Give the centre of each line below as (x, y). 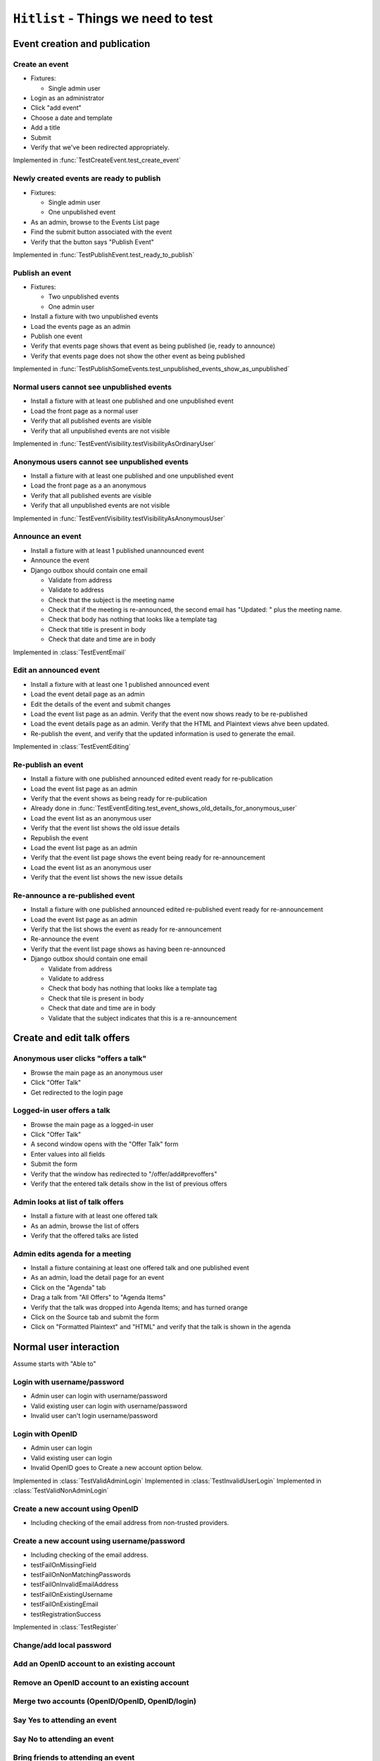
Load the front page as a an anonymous (89, 485)
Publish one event (57, 336)
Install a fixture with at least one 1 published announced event (120, 684)
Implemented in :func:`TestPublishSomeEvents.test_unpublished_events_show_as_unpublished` (151, 369)
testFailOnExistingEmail (64, 1604)
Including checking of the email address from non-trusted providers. (130, 1523)
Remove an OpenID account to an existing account (101, 1682)
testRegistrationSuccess (66, 1614)
